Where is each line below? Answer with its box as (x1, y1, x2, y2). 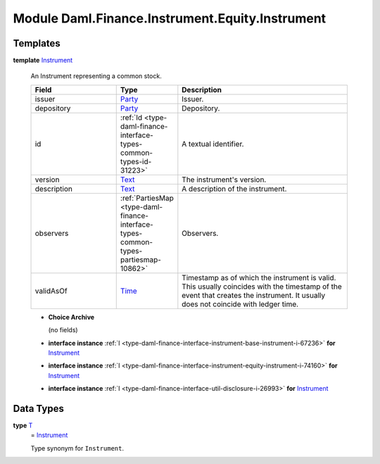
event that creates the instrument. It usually (182, 290, 326, 300)
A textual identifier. (182, 139, 244, 149)
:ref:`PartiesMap (120, 193, 174, 203)
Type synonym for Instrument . (30, 444, 125, 452)
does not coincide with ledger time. (182, 299, 299, 309)
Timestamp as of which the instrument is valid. (182, 272, 336, 282)
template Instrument (13, 56, 73, 65)
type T (13, 421, 33, 429)
